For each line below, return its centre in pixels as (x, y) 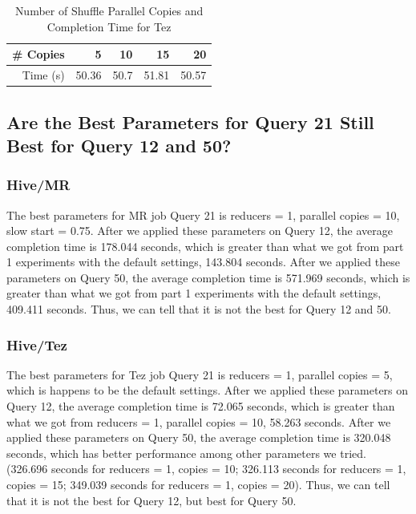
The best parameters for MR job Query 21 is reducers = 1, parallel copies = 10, (203, 215)
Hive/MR (38, 185)
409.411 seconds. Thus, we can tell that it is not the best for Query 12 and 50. (199, 309)
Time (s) (43, 75)
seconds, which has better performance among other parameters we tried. (186, 453)
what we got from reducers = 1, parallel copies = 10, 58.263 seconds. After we (199, 421)
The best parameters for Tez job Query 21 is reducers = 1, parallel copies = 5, (200, 374)
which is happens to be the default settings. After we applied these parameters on (208, 390)
